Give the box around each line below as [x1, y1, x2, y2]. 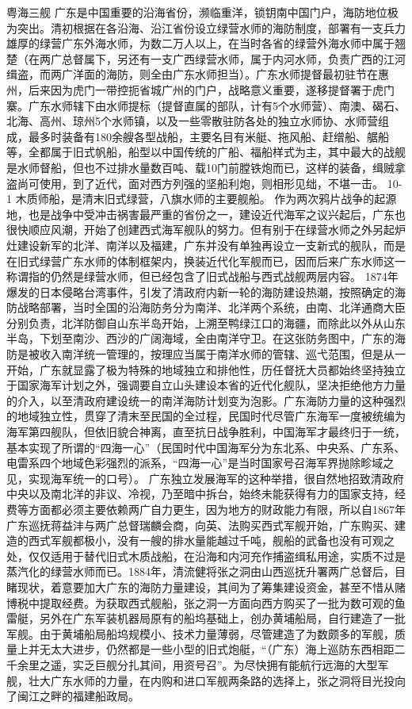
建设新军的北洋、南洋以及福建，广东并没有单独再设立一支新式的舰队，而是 [17, 236, 406, 253]
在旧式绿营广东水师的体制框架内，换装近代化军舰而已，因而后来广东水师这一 [6, 252, 406, 269]
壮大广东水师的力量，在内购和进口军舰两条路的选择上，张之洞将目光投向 [28, 672, 406, 688]
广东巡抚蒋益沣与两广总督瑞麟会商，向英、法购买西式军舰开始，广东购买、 [6, 516, 395, 533]
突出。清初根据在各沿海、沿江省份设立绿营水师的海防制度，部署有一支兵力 [17, 19, 406, 36]
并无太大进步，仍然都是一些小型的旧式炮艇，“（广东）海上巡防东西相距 [28, 641, 395, 657]
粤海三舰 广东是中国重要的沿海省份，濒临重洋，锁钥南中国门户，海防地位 [6, 4, 387, 20]
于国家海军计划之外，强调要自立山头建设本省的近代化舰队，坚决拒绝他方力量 [6, 377, 406, 393]
